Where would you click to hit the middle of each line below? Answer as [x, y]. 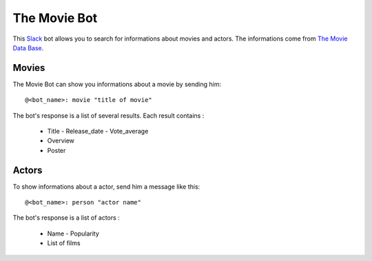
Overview [61, 140]
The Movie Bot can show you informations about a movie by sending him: [117, 84]
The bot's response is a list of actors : [66, 218]
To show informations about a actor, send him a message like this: [106, 187]
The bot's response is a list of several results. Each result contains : [108, 115]
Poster [56, 150]
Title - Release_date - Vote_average [98, 132]
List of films [64, 243]
